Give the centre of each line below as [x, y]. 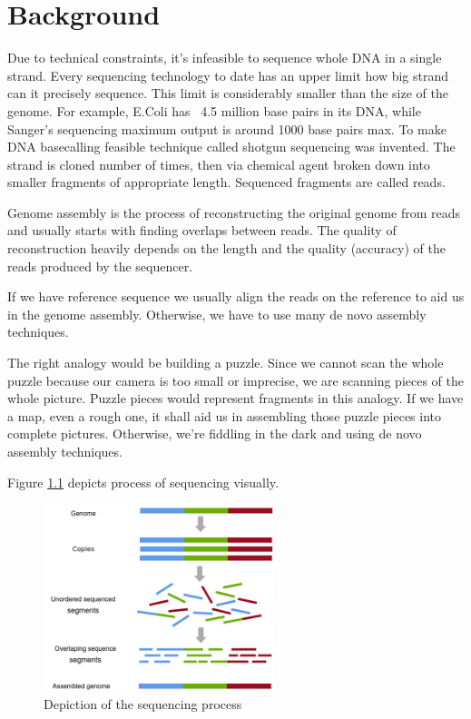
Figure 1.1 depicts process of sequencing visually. [143, 482]
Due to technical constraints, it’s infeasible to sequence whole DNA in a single [225, 58]
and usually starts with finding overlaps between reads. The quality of [202, 230]
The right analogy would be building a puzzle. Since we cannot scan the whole [226, 363]
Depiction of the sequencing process [143, 703]
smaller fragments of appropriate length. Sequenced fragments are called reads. [226, 182]
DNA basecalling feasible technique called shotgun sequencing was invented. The [231, 147]
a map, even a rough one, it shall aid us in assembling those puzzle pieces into [225, 415]
